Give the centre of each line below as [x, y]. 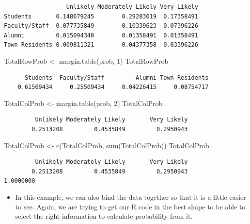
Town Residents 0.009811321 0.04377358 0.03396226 [101, 45]
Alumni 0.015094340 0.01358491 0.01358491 [101, 35]
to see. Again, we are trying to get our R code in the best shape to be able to [130, 206]
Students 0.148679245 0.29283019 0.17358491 [101, 16]
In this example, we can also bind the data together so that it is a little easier [131, 197]
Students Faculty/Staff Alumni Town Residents [117, 78]
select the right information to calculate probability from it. [104, 216]
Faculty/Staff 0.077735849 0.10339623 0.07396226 [101, 26]
